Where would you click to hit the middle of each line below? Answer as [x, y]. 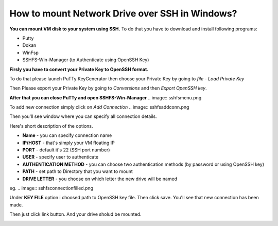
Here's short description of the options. [51, 126]
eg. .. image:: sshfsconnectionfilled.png [51, 188]
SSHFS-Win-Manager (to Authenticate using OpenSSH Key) [86, 60]
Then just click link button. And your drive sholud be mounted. [75, 214]
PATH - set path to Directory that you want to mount [78, 171]
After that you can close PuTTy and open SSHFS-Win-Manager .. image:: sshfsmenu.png [106, 97]
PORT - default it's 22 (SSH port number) [66, 150]
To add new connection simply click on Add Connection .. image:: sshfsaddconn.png [99, 107]
